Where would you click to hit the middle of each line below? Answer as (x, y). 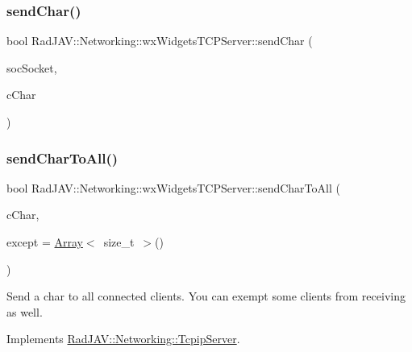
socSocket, (32, 67)
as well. (25, 311)
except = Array (45, 242)
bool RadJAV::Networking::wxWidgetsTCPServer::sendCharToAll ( (173, 187)
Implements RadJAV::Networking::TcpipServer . (123, 339)
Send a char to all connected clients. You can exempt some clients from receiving (206, 296)
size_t (119, 242)
